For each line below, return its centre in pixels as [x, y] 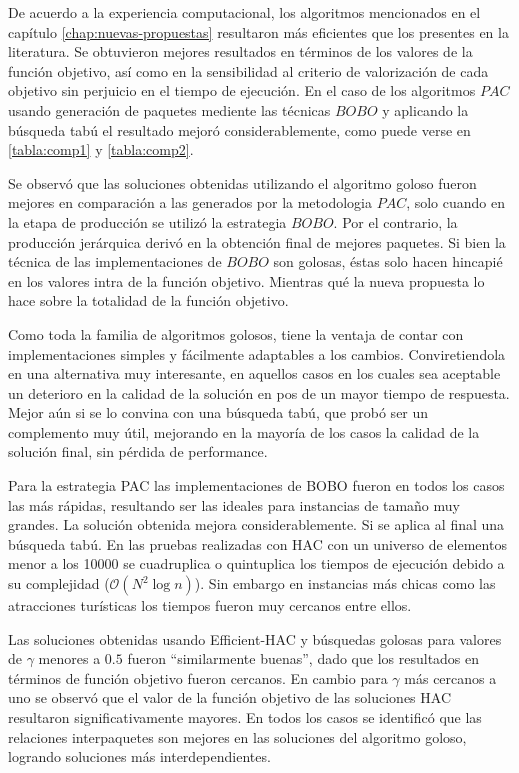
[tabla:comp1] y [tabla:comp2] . [101, 149]
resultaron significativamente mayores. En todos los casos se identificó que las [245, 717]
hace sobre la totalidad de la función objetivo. [148, 300]
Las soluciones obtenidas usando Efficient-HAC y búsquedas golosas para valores [255, 638]
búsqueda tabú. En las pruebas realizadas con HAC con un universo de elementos [257, 543]
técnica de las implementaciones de [115, 261]
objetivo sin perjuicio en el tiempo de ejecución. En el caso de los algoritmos [242, 90]
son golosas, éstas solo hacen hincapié [388, 261]
